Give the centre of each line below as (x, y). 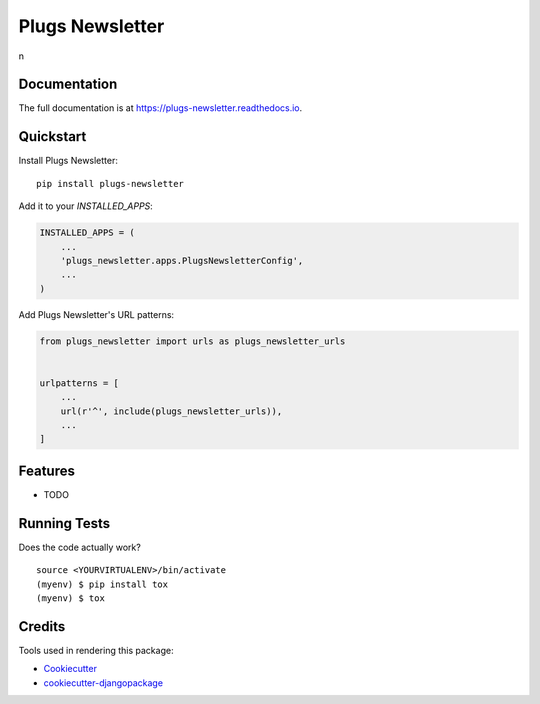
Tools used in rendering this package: (96, 650)
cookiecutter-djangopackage (103, 682)
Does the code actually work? (80, 547)
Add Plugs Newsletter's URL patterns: (96, 314)
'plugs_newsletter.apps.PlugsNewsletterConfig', (182, 260)
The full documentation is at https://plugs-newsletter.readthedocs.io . (160, 108)
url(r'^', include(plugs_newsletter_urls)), (171, 411)
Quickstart (52, 136)
